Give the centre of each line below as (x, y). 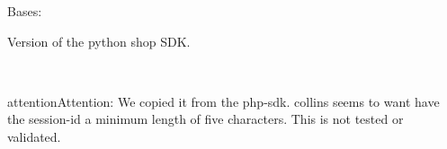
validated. (34, 136)
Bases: (25, 11)
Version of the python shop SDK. (99, 41)
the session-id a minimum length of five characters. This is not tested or (206, 119)
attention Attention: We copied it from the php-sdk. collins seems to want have (223, 101)
